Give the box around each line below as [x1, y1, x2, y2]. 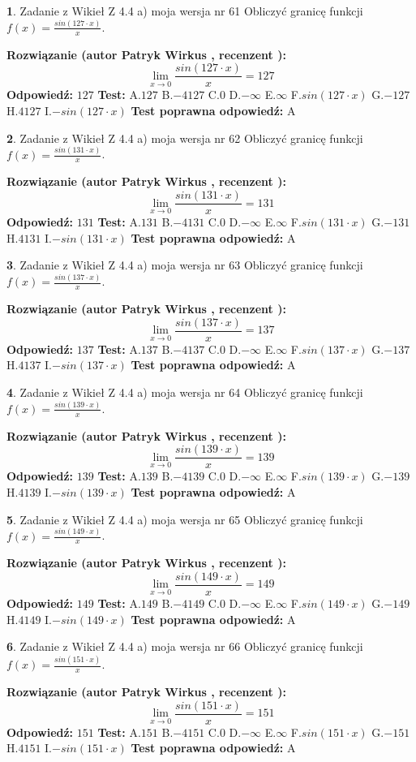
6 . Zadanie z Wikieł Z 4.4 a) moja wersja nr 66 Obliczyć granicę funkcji [6, 638, 363, 655]
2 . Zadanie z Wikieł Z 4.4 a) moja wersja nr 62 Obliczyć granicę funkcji [6, 129, 363, 146]
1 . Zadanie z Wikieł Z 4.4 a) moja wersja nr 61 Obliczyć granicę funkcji [6, 2, 363, 19]
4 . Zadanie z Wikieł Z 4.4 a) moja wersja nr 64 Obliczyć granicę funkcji [6, 383, 363, 400]
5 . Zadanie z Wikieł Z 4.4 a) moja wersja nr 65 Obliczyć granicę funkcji [6, 510, 363, 527]
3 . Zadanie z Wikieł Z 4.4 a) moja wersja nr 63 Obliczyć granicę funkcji [6, 256, 363, 273]
